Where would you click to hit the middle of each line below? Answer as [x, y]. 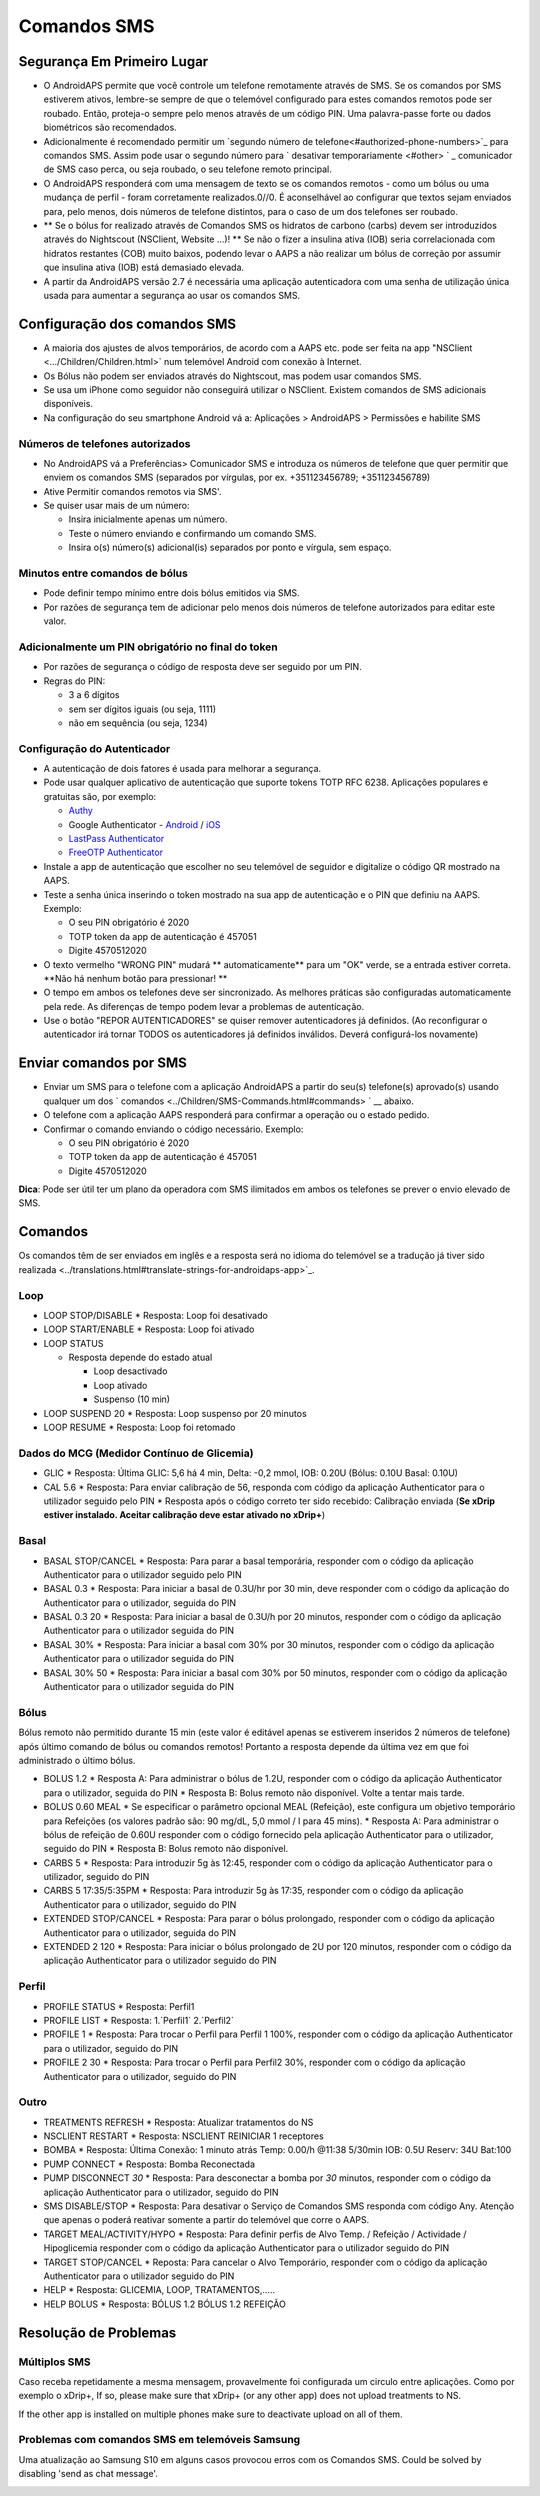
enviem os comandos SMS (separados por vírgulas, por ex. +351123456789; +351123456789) [237, 477]
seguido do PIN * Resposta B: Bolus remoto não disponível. [166, 1849]
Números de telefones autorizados [104, 443]
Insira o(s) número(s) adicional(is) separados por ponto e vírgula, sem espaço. [230, 547]
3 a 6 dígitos [94, 695]
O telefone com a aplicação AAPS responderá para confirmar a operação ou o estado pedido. [236, 1115]
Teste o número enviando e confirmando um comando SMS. [192, 533]
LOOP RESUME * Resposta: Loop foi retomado [139, 1427]
